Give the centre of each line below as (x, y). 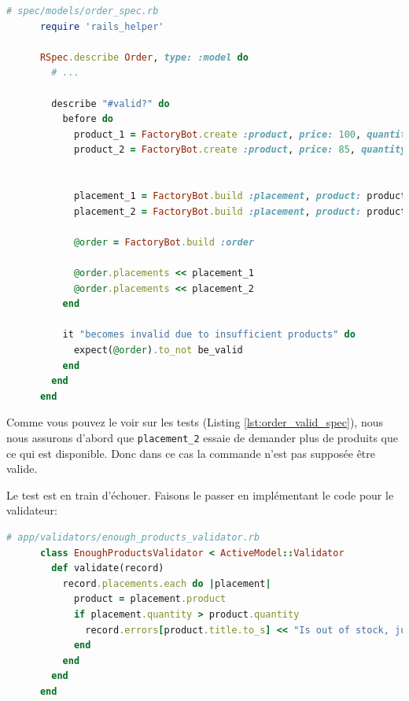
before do (88, 119)
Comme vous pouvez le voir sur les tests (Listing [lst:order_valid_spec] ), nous (195, 422)
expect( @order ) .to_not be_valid (158, 350)
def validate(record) (108, 568)
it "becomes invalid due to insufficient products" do (209, 335)
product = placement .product (150, 599)
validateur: (32, 510)
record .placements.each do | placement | (167, 583)
